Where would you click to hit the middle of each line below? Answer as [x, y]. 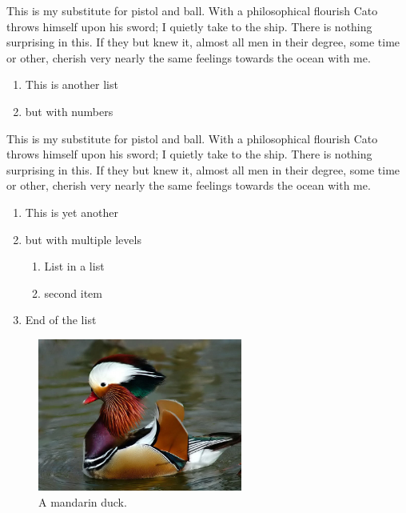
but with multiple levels [83, 239]
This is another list [72, 84]
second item [73, 293]
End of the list [61, 320]
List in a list [74, 266]
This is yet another [72, 212]
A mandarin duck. [83, 501]
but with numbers [69, 111]
